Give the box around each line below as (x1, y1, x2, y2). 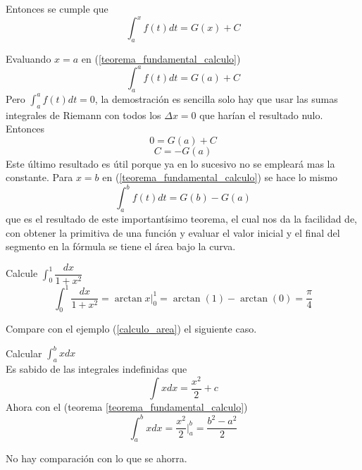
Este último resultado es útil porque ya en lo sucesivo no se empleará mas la (6, 156, 335, 171)
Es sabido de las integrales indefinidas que (6, 361, 187, 376)
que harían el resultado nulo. (199, 107, 323, 122)
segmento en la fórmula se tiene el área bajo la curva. (6, 239, 236, 254)
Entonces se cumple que (6, 1, 108, 16)
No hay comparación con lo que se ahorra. (6, 451, 187, 466)
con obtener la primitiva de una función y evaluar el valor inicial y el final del (6, 225, 340, 240)
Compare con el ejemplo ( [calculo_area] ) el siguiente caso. (6, 321, 257, 336)
